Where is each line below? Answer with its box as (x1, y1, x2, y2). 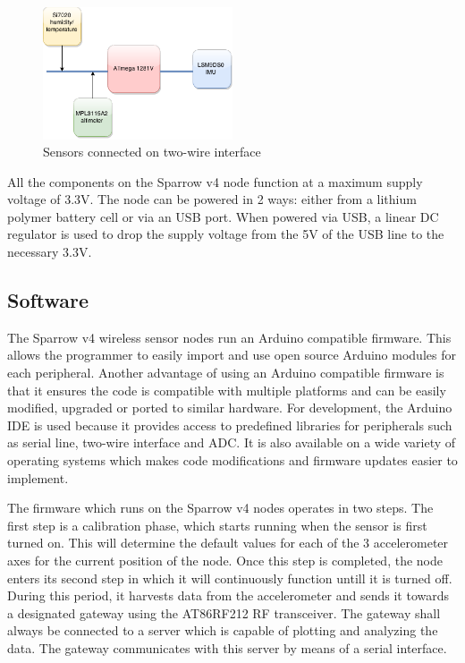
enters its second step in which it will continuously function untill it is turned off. (7, 568, 452, 587)
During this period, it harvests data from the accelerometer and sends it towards (7, 586, 450, 605)
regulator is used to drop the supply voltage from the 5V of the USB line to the (7, 225, 444, 243)
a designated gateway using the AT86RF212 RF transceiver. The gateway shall (7, 603, 441, 622)
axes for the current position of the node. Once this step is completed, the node (7, 550, 443, 569)
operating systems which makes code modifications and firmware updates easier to (7, 451, 458, 470)
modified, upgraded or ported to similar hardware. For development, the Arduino (7, 398, 452, 417)
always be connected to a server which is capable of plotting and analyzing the (7, 621, 438, 640)
